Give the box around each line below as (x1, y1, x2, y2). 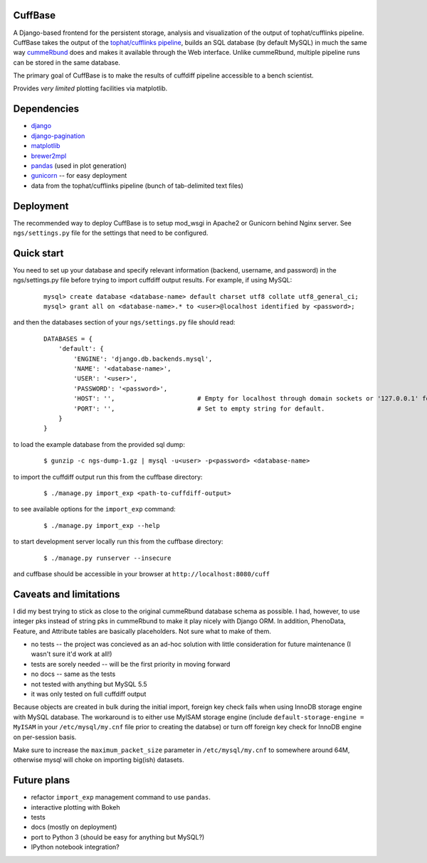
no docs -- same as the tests (31, 669, 116, 679)
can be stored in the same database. (13, 58, 121, 67)
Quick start (13, 247, 64, 259)
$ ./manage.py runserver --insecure (43, 554, 172, 562)
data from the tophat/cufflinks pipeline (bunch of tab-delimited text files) (31, 181, 243, 190)
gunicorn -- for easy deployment (31, 171, 127, 180)
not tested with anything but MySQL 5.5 (31, 679, 147, 688)
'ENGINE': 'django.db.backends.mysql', (73, 354, 213, 363)
